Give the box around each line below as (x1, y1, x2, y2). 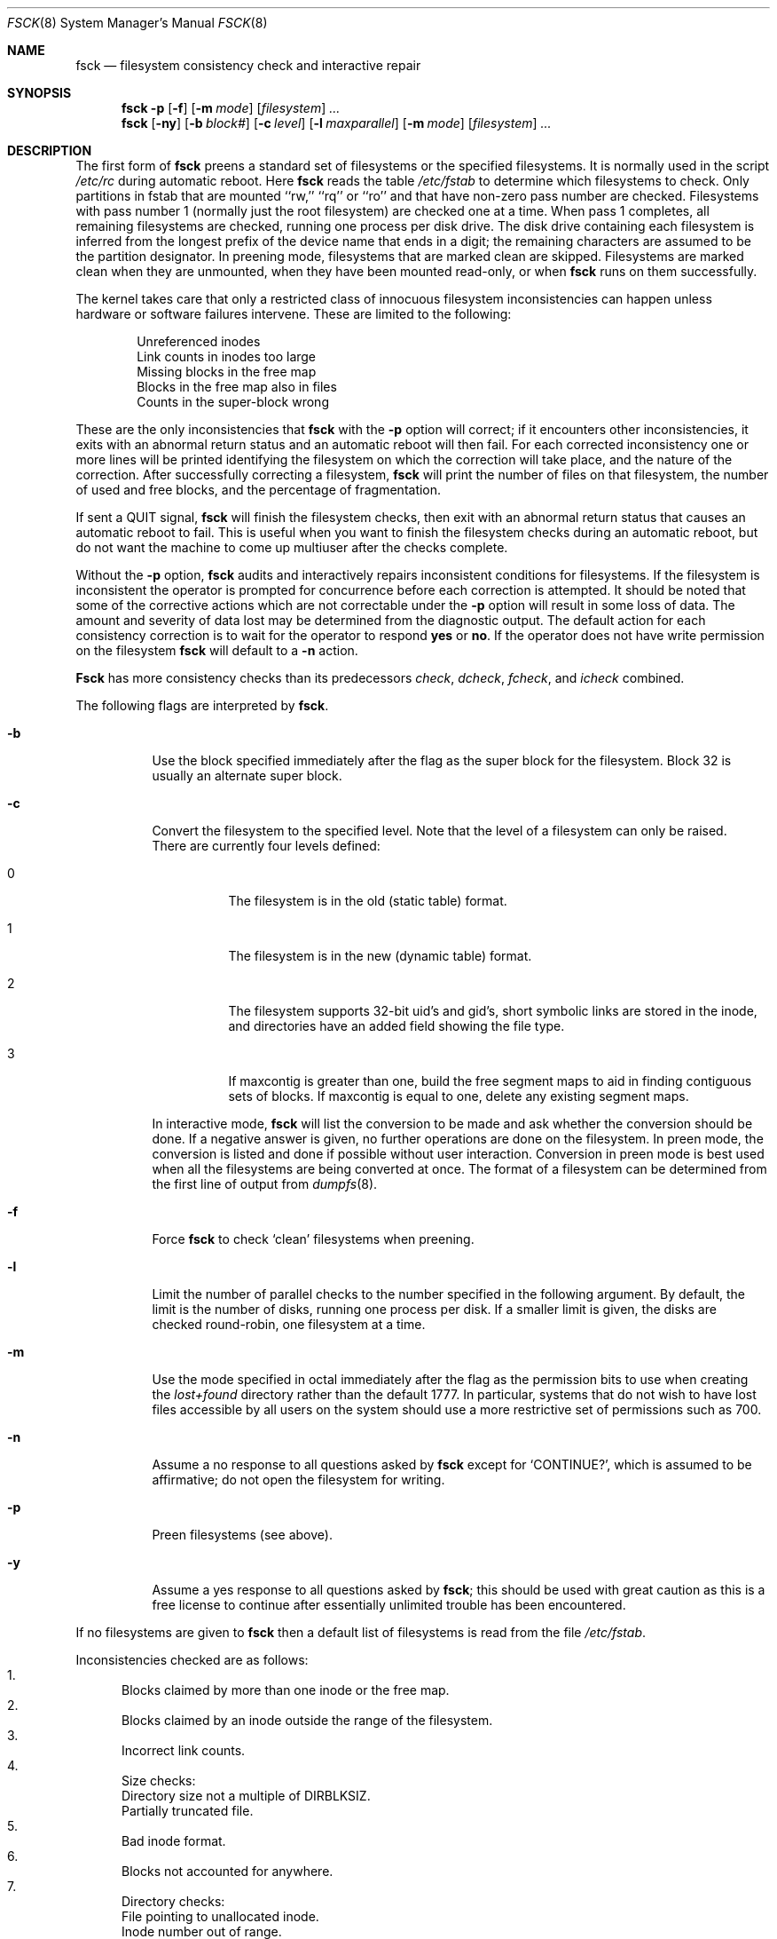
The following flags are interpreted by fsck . (75, 698, 329, 713)
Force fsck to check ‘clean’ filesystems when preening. (152, 1231, 475, 1246)
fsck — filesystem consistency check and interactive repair (75, 58, 421, 73)
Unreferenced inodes (137, 334, 261, 349)
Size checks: (122, 1773, 196, 1788)
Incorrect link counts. (122, 1743, 246, 1758)
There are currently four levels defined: (152, 838, 381, 853)
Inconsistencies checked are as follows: (75, 1652, 309, 1667)
